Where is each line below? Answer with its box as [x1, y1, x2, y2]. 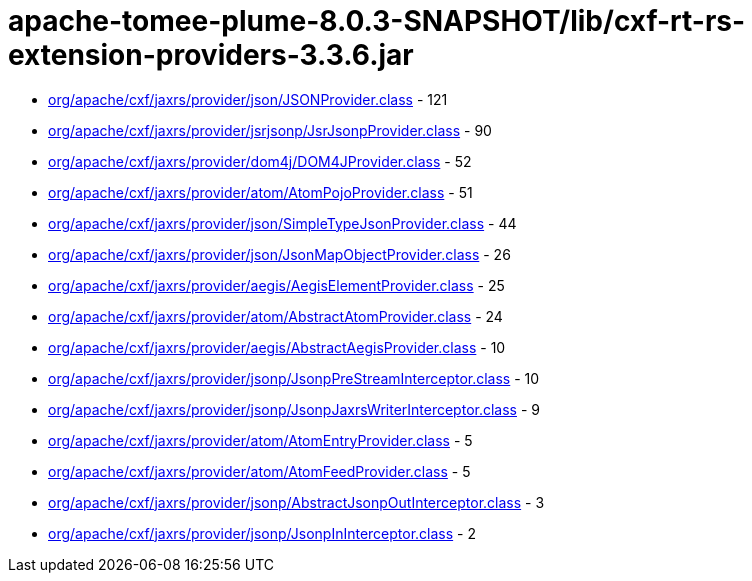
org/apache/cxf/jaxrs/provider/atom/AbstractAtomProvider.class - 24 [48, 307, 503, 325]
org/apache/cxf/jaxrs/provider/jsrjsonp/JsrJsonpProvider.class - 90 [48, 121, 492, 139]
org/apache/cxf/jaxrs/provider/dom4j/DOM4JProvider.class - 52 [48, 152, 472, 170]
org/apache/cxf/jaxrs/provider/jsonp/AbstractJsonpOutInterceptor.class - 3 [48, 493, 545, 511]
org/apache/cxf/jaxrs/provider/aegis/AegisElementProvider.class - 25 [48, 276, 505, 294]
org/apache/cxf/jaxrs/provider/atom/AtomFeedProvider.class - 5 [48, 462, 471, 480]
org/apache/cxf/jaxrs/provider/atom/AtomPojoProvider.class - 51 [48, 183, 473, 201]
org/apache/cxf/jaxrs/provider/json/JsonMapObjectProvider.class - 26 [48, 245, 511, 263]
